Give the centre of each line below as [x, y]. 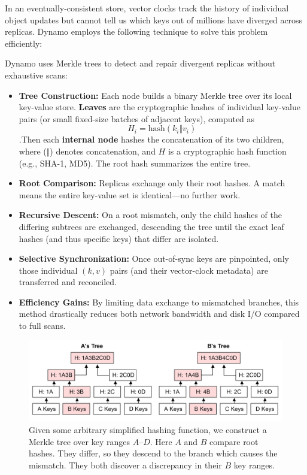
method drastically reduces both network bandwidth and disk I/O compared [159, 314]
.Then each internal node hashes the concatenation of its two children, [151, 139]
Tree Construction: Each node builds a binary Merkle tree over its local [155, 95]
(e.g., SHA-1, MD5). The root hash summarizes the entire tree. [135, 163]
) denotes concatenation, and [103, 151]
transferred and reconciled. [68, 282]
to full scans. [42, 326]
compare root [234, 441]
